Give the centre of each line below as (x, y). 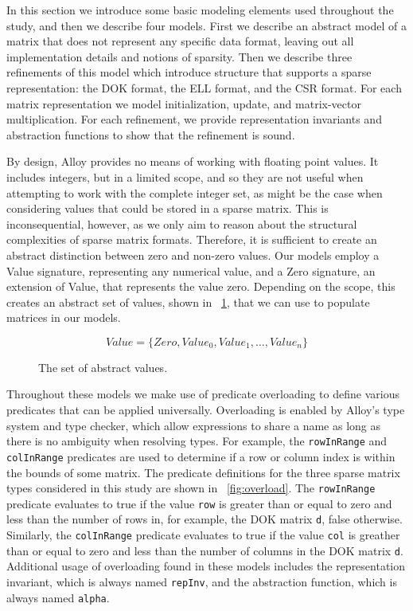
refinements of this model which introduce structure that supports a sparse (189, 72)
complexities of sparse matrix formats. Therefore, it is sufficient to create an (192, 239)
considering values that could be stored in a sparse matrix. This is (168, 208)
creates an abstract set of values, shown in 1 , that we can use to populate (188, 302)
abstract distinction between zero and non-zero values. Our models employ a (193, 255)
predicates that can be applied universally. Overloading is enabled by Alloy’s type (206, 410)
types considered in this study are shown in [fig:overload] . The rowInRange (191, 488)
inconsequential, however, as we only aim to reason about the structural (182, 223)
